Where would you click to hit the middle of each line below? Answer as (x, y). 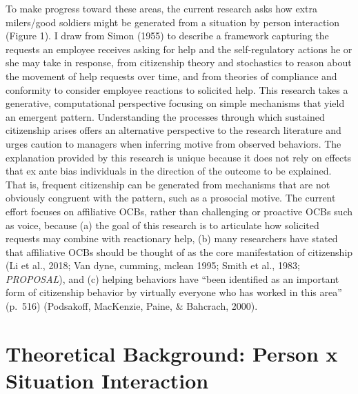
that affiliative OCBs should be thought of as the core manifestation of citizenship (179, 252)
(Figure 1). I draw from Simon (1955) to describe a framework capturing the (167, 36)
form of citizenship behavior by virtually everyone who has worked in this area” (174, 292)
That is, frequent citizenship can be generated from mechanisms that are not (168, 184)
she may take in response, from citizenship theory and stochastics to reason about (179, 62)
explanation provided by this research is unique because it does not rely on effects (179, 157)
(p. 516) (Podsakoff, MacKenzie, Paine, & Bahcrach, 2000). (132, 306)
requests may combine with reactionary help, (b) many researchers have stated (172, 238)
